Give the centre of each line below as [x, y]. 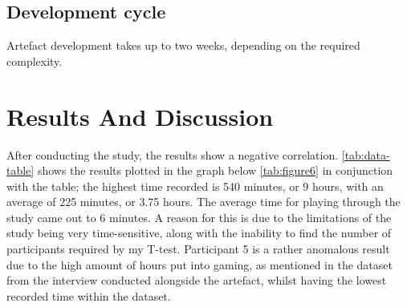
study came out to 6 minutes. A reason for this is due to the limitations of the [199, 217]
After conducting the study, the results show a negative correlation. [173, 154]
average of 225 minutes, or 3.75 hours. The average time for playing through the [203, 202]
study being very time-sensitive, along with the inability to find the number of [199, 233]
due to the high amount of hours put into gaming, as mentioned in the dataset [199, 264]
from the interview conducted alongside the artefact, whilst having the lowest [197, 280]
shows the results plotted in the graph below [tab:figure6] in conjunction [215, 170]
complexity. [35, 61]
